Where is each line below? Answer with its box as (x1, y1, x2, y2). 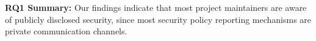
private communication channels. (5, 25, 127, 37)
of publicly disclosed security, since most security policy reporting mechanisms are (5, 13, 312, 25)
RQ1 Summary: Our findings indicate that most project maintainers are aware (5, 1, 307, 13)
